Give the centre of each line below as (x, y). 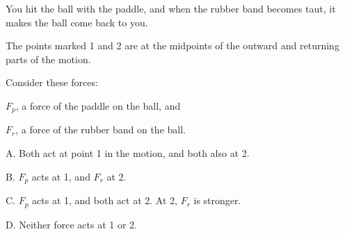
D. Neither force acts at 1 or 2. (71, 224)
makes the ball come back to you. (77, 22)
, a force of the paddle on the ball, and (98, 105)
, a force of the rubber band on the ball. (101, 129)
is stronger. (217, 200)
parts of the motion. (48, 59)
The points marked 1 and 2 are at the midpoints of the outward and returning (172, 45)
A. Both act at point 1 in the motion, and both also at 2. (128, 153)
